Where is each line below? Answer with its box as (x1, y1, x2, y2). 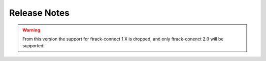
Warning (22, 27, 40, 33)
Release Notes (9, 7, 70, 18)
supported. (22, 43, 45, 49)
